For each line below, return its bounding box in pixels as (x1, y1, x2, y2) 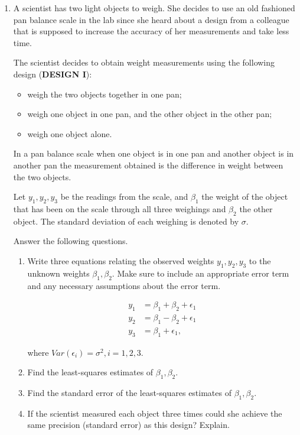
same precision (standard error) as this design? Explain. (27, 418, 230, 431)
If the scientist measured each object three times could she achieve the (27, 407, 282, 419)
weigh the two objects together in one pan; (27, 87, 182, 100)
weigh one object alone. (27, 127, 112, 139)
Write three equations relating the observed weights (27, 254, 214, 267)
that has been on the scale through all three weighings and (13, 202, 226, 215)
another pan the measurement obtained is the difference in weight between (13, 158, 283, 171)
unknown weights (27, 267, 90, 279)
